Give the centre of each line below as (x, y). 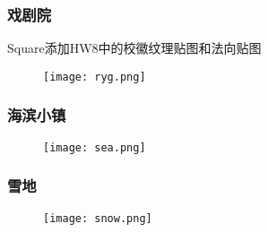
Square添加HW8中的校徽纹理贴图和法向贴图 (134, 48)
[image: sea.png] (95, 147)
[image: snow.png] (98, 218)
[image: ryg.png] (95, 77)
